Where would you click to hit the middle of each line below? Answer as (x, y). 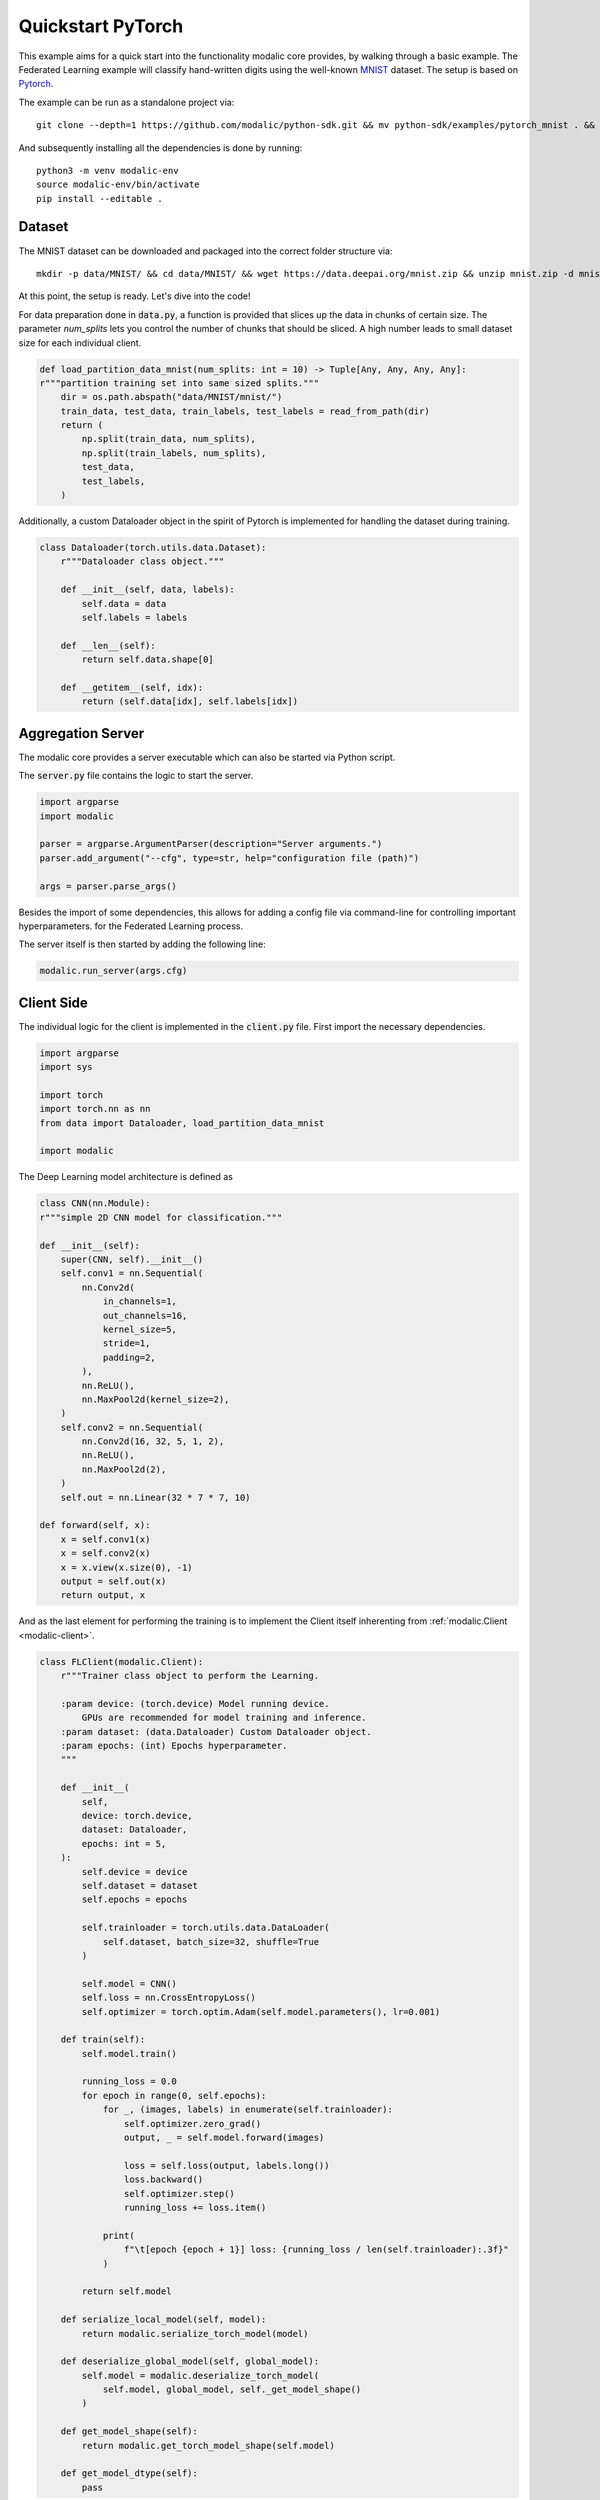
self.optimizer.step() (179, 2193)
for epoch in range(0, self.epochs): (174, 2095)
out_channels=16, (145, 1315)
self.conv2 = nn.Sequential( (132, 1427)
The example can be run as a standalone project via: (126, 102)
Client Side (53, 1002)
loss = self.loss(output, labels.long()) (226, 2165)
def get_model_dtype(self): (129, 2473)
